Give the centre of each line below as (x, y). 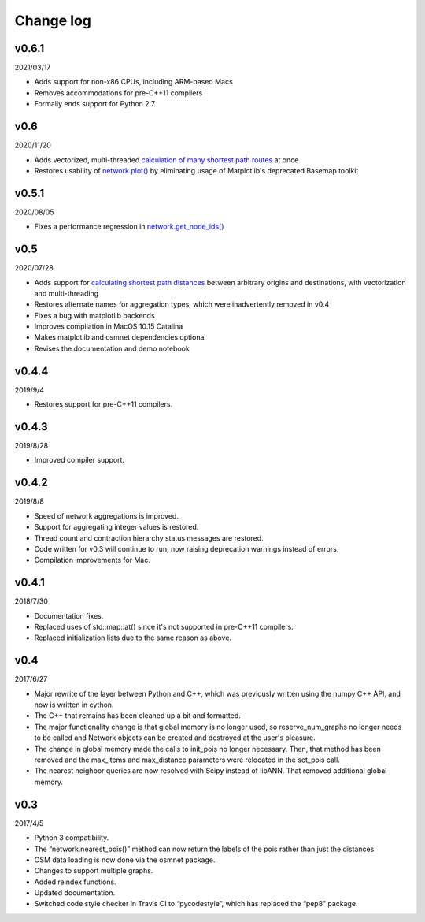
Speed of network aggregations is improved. (106, 515)
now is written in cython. (74, 705)
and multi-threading (67, 293)
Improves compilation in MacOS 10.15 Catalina (109, 326)
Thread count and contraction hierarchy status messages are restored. (149, 538)
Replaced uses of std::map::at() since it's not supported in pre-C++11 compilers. (164, 627)
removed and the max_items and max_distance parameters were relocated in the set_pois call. (187, 760)
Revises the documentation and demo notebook (112, 348)
